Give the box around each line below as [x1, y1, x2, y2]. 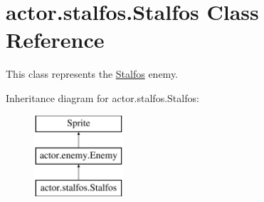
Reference [6, 25, 105, 54]
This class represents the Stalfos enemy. [6, 66, 179, 81]
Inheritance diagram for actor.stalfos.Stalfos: [6, 90, 199, 105]
